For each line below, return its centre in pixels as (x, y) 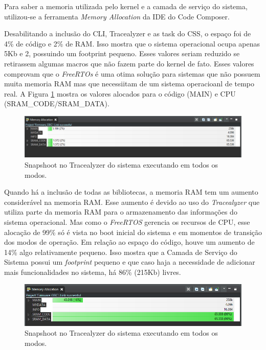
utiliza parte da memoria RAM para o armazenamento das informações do (121, 212)
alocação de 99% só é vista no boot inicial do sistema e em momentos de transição (133, 232)
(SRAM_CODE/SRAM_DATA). (57, 103)
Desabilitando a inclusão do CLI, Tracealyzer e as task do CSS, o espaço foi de (128, 33)
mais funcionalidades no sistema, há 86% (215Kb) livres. (93, 272)
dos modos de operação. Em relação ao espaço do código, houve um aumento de (129, 242)
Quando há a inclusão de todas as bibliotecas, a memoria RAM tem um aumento (131, 192)
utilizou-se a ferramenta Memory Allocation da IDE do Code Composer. (117, 16)
